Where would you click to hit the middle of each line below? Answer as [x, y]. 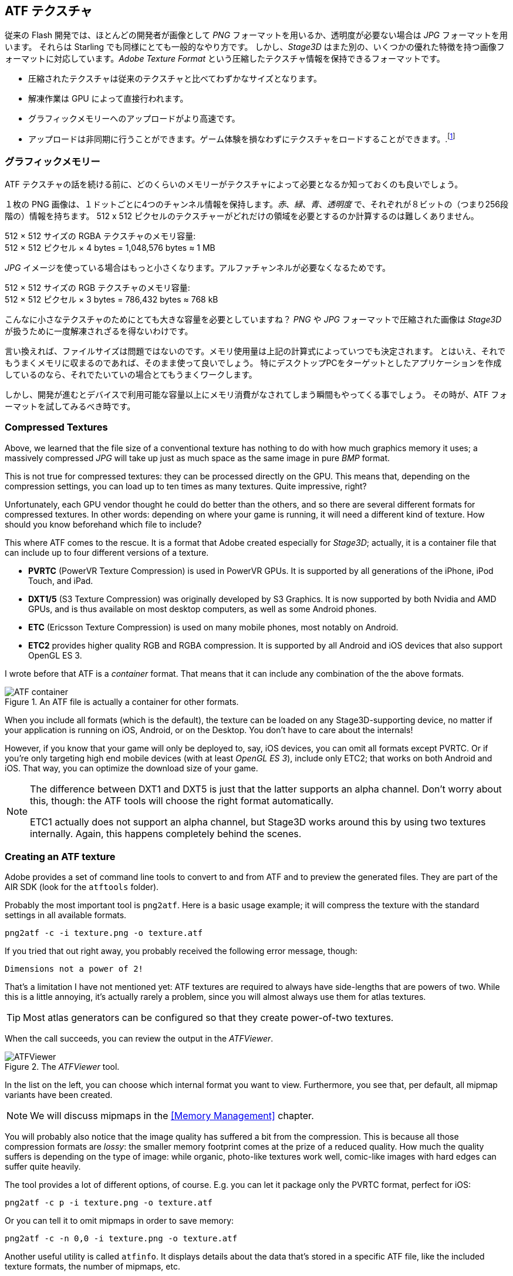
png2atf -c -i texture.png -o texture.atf [104, 933]
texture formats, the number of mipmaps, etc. [92, 1267]
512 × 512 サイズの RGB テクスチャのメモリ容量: [97, 287]
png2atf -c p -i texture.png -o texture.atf [109, 1203]
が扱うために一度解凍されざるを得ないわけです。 [99, 331]
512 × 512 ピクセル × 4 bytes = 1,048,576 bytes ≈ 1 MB [110, 247]
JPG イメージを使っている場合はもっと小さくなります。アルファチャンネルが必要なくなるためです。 [198, 267]
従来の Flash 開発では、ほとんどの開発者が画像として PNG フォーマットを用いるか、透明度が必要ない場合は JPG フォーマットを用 [256, 35]
